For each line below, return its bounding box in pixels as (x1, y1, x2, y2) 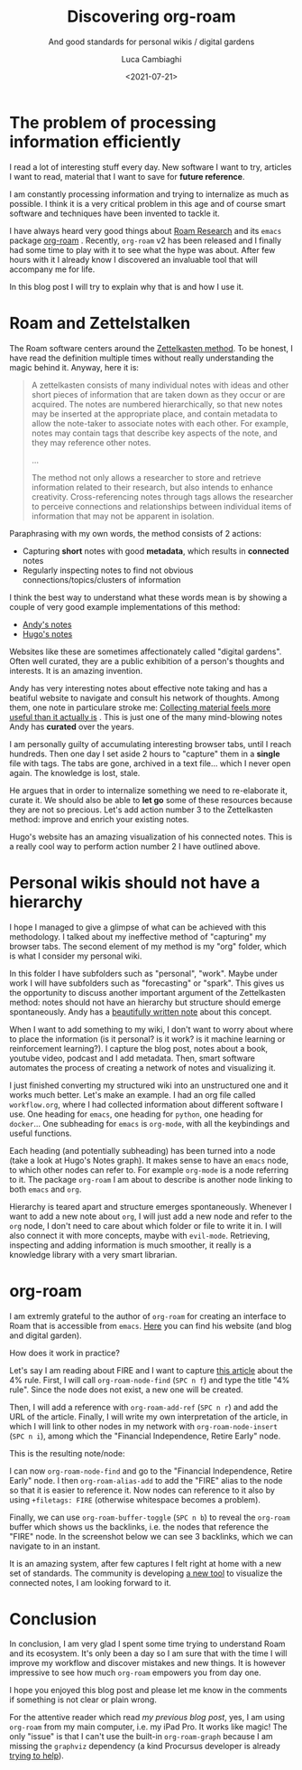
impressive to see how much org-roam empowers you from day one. (9, 1667, 261, 1678)
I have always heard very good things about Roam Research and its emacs (9, 225, 282, 236)
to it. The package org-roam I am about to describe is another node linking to (9, 1174, 293, 1185)
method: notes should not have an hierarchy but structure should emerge (9, 997, 281, 1007)
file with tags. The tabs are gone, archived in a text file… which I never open (9, 757, 291, 769)
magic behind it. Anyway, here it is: (9, 361, 140, 372)
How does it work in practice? (9, 1347, 120, 1358)
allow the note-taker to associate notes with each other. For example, (31, 417, 288, 428)
